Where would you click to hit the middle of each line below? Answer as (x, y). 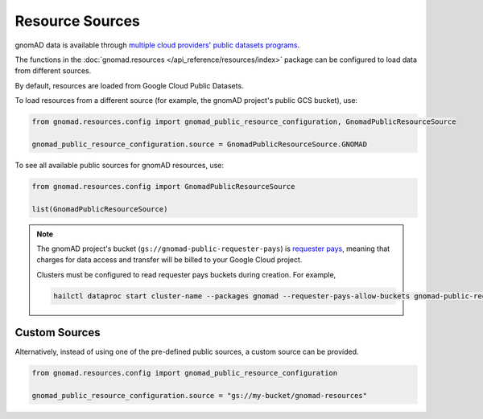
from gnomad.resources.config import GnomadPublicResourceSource (163, 186)
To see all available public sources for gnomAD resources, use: (120, 165)
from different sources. (53, 71)
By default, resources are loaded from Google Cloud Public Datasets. (130, 85)
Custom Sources (58, 333)
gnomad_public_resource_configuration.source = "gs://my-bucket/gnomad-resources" (200, 396)
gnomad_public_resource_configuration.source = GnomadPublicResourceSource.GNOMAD (200, 144)
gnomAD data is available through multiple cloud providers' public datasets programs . (157, 45)
